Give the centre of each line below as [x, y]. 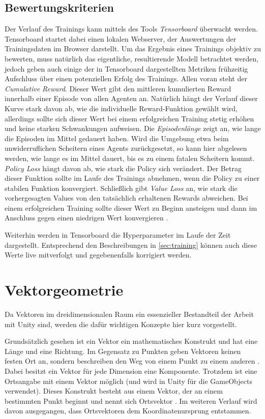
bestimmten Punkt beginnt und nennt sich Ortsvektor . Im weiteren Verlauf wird [131, 400]
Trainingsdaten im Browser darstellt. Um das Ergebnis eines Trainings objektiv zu [133, 49]
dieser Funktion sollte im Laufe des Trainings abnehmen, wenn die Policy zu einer [132, 178]
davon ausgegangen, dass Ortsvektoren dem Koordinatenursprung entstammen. [128, 411]
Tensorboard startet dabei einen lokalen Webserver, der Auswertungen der [121, 38]
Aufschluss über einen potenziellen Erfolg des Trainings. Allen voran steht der [126, 78]
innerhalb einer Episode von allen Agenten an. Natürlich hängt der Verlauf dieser [131, 98]
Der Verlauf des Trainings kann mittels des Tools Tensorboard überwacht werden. [131, 29]
